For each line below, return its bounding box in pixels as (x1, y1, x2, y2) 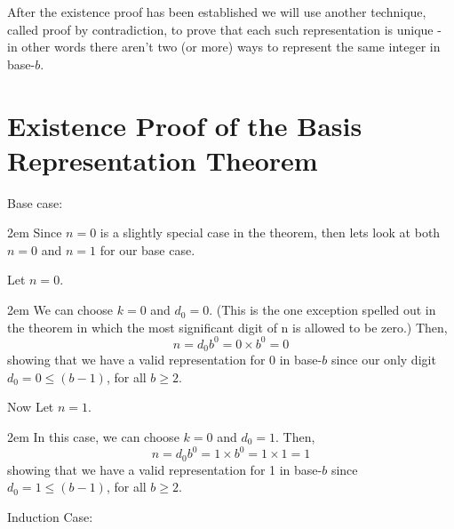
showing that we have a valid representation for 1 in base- (7, 460, 323, 478)
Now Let (7, 397, 54, 416)
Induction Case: (7, 507, 93, 525)
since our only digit (331, 350, 436, 369)
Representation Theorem (7, 141, 318, 178)
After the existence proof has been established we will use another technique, (7, 3, 426, 20)
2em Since (7, 223, 62, 242)
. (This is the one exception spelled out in (209, 301, 436, 319)
